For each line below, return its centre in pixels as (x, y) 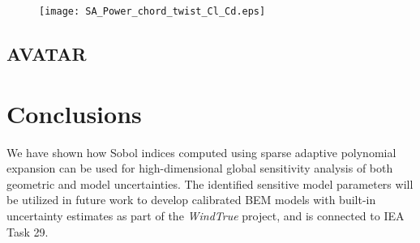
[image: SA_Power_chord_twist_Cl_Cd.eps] (152, 11)
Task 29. (28, 231)
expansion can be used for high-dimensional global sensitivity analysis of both (200, 168)
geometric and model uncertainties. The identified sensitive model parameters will (210, 183)
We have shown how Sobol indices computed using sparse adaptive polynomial (201, 152)
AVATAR (47, 54)
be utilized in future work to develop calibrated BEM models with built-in (191, 200)
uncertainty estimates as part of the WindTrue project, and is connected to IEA (206, 215)
